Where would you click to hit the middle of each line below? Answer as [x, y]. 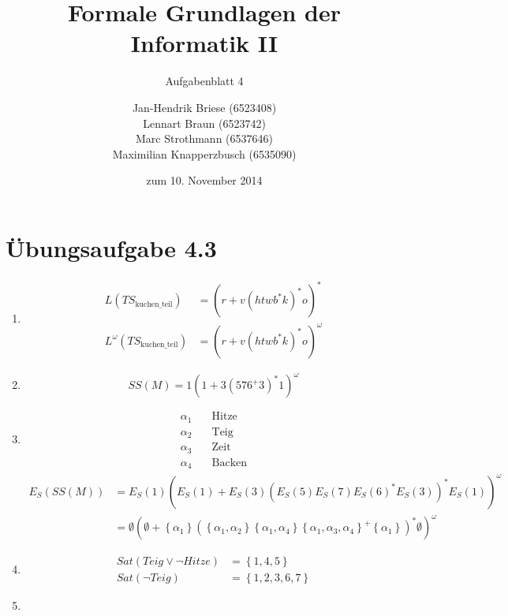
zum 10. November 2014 [204, 180]
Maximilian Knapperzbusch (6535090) [204, 153]
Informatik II [204, 43]
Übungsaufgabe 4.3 [111, 247]
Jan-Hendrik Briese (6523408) [204, 107]
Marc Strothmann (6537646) [204, 138]
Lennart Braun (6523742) [204, 123]
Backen [230, 463]
